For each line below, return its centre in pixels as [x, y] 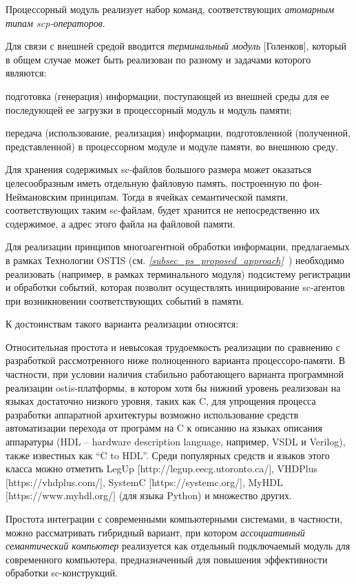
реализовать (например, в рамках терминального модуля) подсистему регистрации [178, 273]
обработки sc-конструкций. [62, 573]
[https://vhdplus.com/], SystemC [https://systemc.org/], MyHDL [144, 482]
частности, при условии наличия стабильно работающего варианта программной [175, 374]
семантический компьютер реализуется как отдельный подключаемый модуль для [178, 546]
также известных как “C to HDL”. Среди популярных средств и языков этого [168, 455]
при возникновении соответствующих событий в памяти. [125, 300]
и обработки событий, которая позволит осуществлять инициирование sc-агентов [175, 287]
